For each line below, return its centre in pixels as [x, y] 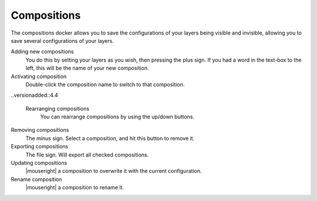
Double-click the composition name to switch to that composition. [105, 84]
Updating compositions [39, 163]
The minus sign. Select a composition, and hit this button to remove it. [110, 138]
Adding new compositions [42, 52]
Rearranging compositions [58, 108]
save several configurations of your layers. [62, 40]
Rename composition [36, 179]
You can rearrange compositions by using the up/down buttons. [117, 117]
